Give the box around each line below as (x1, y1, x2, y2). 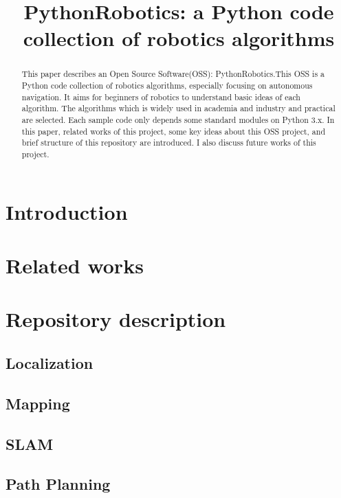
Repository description (5, 305, 226, 333)
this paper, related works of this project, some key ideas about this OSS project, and (21, 125, 325, 137)
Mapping (5, 392, 70, 414)
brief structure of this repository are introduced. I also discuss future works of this (21, 137, 316, 148)
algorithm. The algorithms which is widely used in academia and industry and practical (21, 102, 335, 114)
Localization (5, 352, 93, 373)
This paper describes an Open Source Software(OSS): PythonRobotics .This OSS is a (21, 68, 324, 80)
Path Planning (5, 473, 111, 495)
